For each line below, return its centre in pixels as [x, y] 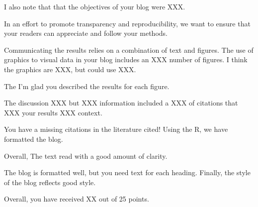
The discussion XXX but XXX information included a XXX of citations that [121, 103]
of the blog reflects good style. [50, 182]
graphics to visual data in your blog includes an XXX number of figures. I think [126, 59]
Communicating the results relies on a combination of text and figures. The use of [129, 50]
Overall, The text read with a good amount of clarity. [86, 155]
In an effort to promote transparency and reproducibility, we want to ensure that [127, 23]
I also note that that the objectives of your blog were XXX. [95, 6]
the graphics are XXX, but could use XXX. [70, 69]
